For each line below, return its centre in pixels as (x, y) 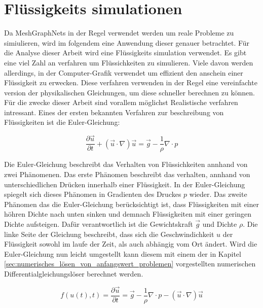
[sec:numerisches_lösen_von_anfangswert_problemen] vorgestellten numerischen (130, 264)
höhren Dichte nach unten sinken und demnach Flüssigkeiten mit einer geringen (128, 214)
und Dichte (220, 224)
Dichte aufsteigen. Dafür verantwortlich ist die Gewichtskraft (99, 224)
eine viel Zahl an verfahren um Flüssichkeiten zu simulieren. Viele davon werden (129, 62)
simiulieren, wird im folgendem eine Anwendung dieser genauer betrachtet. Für (127, 42)
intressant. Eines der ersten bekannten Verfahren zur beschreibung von (114, 112)
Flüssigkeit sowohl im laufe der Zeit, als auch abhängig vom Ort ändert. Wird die (131, 244)
